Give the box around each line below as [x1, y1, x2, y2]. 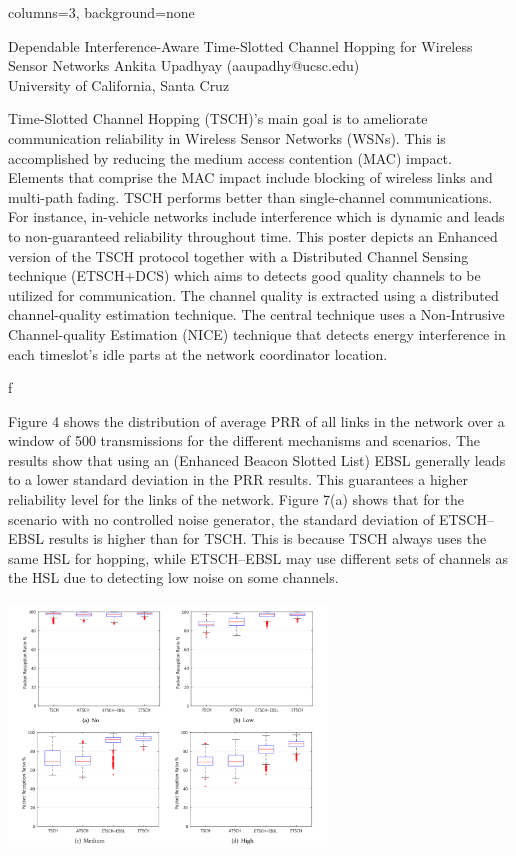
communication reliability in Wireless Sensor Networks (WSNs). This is [8, 127, 446, 148]
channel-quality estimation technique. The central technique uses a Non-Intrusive [8, 304, 505, 325]
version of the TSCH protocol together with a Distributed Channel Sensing [8, 245, 469, 266]
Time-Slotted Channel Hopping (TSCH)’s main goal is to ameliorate [8, 108, 428, 129]
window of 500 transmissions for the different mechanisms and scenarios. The [8, 430, 481, 451]
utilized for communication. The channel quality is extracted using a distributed [8, 284, 499, 305]
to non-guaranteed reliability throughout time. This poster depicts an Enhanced [8, 225, 498, 246]
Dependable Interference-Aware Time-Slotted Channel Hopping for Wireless [8, 35, 473, 56]
